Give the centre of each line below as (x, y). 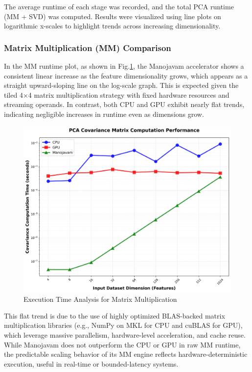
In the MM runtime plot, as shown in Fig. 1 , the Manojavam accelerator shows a (124, 66)
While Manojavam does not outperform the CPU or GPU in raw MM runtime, (122, 344)
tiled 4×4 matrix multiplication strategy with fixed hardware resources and (117, 94)
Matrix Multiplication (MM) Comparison (88, 47)
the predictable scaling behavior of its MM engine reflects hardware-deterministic (126, 354)
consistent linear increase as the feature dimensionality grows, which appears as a (126, 75)
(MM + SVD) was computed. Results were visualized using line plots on (113, 16)
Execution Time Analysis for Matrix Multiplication (100, 299)
